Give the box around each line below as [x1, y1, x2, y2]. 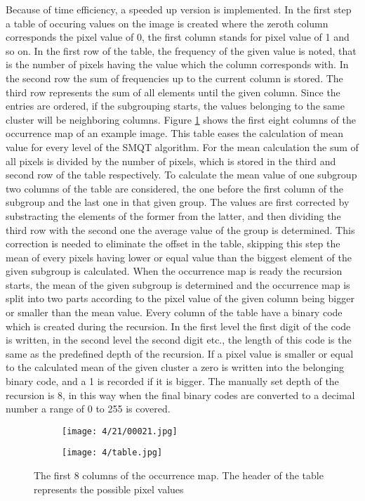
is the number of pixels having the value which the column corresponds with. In [6, 57, 349, 72]
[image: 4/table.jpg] [62, 448, 163, 458]
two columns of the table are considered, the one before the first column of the [6, 181, 344, 195]
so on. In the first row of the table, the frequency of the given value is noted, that [6, 43, 357, 58]
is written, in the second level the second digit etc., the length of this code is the [6, 332, 352, 347]
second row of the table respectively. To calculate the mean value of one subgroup [6, 167, 357, 182]
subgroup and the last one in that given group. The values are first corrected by [6, 195, 350, 209]
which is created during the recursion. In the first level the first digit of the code [6, 318, 351, 333]
